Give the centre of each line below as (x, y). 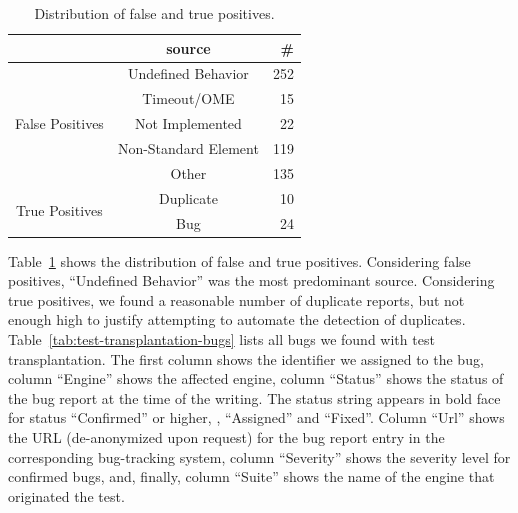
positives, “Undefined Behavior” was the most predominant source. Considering (251, 280)
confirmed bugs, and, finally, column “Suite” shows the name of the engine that (251, 476)
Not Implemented (188, 123)
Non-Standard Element (188, 147)
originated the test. (66, 495)
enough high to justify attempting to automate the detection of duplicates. (237, 319)
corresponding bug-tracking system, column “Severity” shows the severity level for (259, 456)
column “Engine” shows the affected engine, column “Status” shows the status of (256, 378)
